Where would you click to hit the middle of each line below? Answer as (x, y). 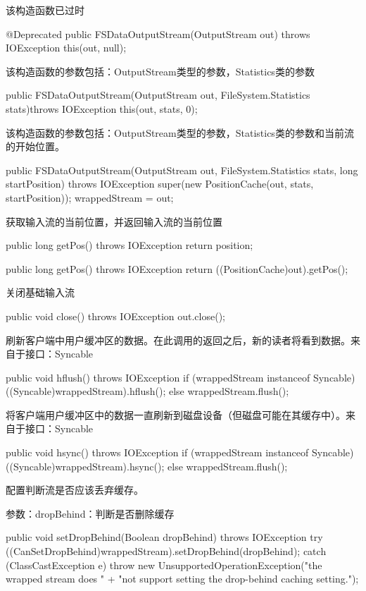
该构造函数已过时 (45, 10)
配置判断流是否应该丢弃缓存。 (75, 490)
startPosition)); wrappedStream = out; (90, 197)
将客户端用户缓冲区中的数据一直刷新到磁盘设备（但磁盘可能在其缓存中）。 (176, 414)
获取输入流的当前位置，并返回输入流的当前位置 (114, 221)
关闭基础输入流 (40, 292)
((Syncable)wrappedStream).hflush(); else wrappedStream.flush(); (147, 391)
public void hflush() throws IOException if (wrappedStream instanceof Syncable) (181, 377)
